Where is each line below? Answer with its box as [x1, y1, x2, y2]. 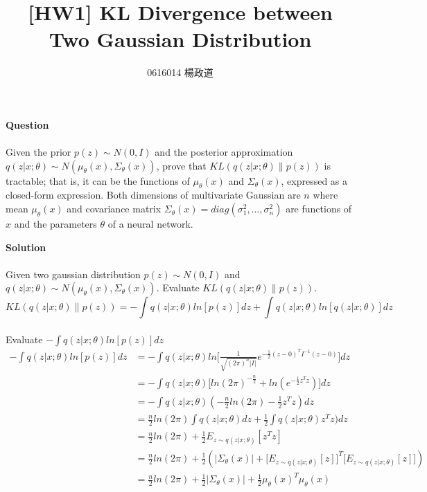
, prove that [156, 158, 207, 172]
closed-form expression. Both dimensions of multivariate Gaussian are [6, 188, 301, 202]
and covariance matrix [67, 201, 162, 216]
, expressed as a [281, 173, 348, 188]
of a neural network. [107, 217, 193, 231]
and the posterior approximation [155, 145, 293, 159]
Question [6, 117, 49, 131]
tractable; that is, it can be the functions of [6, 173, 190, 188]
